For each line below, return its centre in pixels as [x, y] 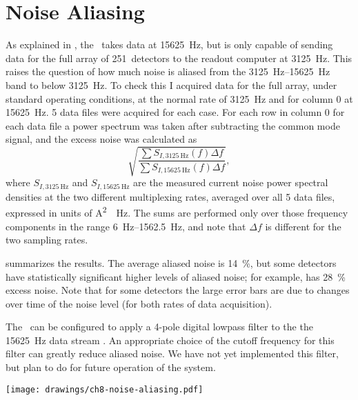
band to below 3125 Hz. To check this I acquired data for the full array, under [171, 84]
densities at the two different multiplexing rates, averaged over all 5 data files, [170, 196]
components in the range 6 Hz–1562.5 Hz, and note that [126, 226]
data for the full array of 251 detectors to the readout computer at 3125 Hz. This [179, 58]
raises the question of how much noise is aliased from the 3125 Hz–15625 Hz [168, 71]
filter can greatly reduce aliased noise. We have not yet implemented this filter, [172, 353]
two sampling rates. [47, 240]
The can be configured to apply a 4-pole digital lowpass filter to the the [159, 327]
